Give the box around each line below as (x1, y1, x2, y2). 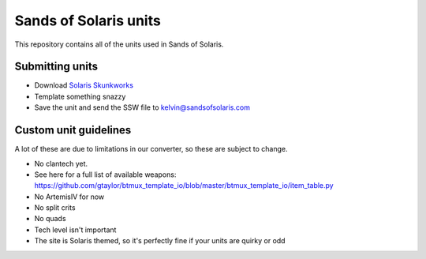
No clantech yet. (34, 159, 88, 168)
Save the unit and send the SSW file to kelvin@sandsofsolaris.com (34, 103, 250, 112)
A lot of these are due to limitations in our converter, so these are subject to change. (14, 145, 288, 154)
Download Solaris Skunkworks (34, 81, 134, 90)
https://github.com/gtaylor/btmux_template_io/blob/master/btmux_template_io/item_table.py (34, 181, 334, 190)
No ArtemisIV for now (34, 192, 105, 201)
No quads (34, 214, 66, 223)
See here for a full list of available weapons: (34, 170, 177, 179)
